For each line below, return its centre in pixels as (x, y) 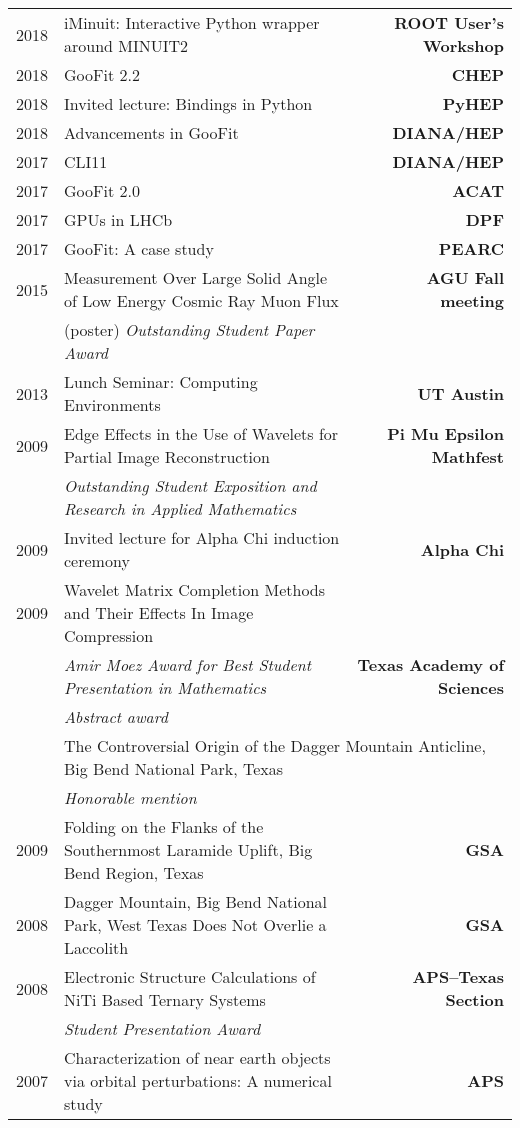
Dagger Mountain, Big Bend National (195, 901)
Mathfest (467, 456)
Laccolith (96, 947)
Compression (109, 635)
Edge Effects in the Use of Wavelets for (201, 433)
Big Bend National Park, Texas (174, 768)
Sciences (470, 687)
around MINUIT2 (126, 45)
